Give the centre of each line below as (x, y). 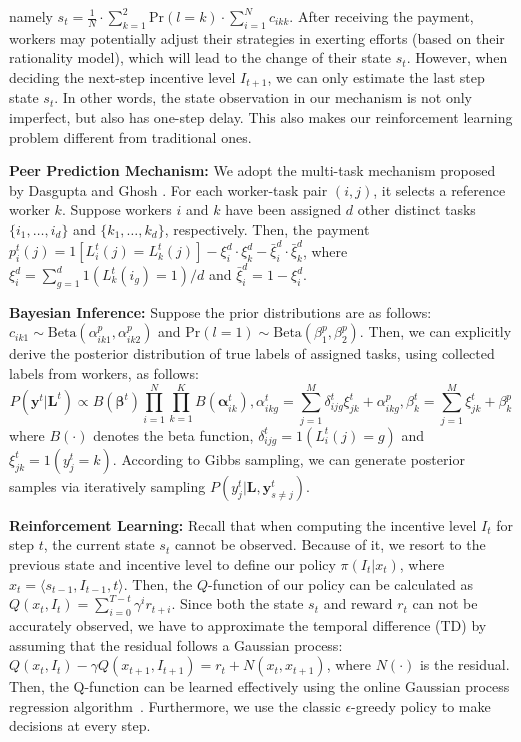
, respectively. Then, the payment (267, 229)
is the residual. (464, 664)
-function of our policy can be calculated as (340, 583)
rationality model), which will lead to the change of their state (200, 57)
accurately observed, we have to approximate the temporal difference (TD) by (248, 624)
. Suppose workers (116, 209)
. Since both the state (237, 603)
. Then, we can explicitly (435, 331)
